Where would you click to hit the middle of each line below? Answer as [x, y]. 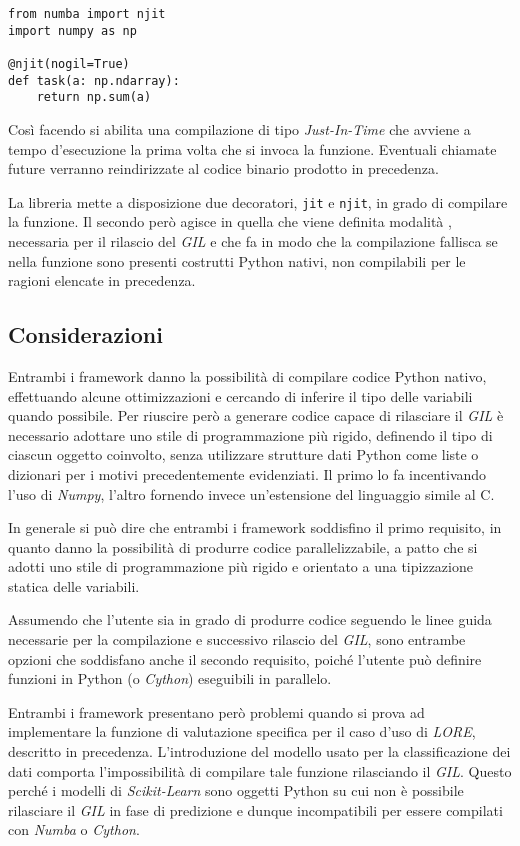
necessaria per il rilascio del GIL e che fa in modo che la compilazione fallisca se [253, 240]
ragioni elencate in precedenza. [102, 280]
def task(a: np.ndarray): [94, 80]
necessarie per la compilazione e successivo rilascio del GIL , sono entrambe [237, 639]
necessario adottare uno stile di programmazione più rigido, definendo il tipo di [250, 434]
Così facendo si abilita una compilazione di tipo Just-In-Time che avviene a [239, 128]
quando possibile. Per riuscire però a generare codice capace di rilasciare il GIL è [256, 415]
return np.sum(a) [94, 97]
